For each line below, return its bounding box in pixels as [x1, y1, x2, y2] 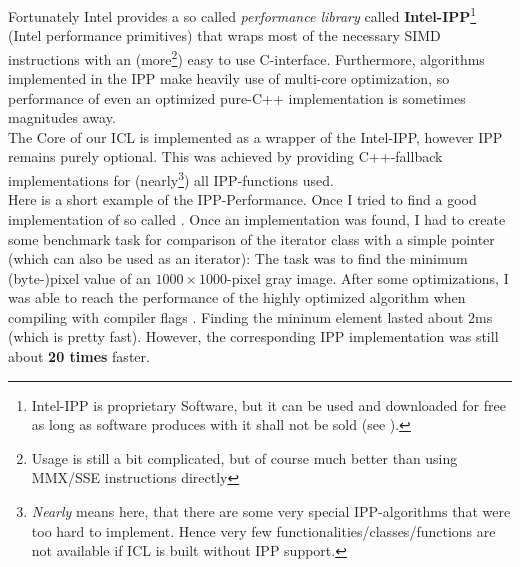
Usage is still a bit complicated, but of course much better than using [31, 447, 458, 468]
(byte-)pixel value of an [8, 267, 151, 288]
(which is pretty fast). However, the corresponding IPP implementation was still [8, 326, 499, 347]
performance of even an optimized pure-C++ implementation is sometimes [8, 87, 466, 108]
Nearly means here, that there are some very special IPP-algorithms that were [31, 501, 511, 522]
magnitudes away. [8, 107, 116, 128]
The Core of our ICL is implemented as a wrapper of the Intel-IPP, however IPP [8, 126, 503, 147]
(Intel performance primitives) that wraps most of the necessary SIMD [8, 25, 441, 46]
